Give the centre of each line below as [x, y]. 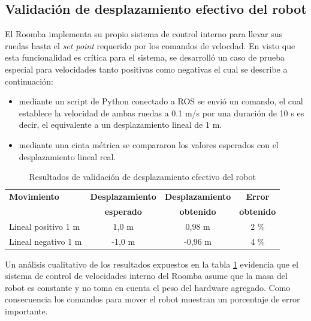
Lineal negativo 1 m [46, 241]
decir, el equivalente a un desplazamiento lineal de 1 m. [120, 124]
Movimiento [34, 196]
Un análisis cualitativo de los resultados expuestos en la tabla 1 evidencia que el [152, 264]
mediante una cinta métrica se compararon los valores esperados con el [149, 144]
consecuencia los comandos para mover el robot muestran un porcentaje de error [153, 299]
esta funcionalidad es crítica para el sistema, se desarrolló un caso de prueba [145, 57]
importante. [26, 310]
